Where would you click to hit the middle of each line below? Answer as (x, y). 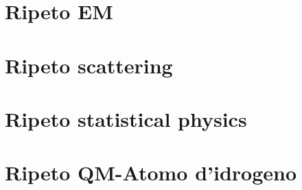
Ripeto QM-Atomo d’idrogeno (151, 173)
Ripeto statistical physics (126, 118)
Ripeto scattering (89, 65)
